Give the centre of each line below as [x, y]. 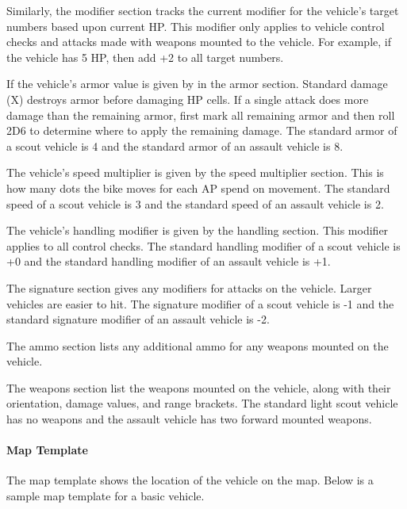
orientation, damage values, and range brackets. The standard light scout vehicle [202, 403]
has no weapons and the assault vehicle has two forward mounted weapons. [189, 419]
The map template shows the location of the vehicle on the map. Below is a [190, 480]
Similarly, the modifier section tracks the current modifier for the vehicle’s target [203, 10]
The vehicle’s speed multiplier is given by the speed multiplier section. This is [195, 172]
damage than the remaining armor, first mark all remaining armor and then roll [201, 115]
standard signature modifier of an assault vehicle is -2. [138, 319]
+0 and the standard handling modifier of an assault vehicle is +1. [169, 261]
